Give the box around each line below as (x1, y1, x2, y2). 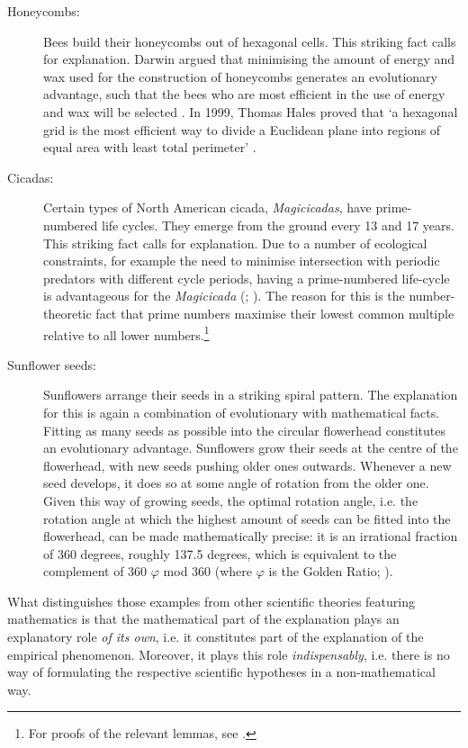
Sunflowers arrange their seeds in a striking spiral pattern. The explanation (43, 385, 458, 404)
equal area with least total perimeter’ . (43, 138, 256, 157)
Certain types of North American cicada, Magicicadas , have (43, 198, 372, 217)
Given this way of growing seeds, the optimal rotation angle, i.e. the (43, 491, 418, 509)
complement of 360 (43, 562, 148, 581)
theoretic (43, 303, 92, 322)
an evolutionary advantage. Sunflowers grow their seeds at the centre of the (43, 438, 458, 457)
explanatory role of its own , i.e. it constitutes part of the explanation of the (7, 627, 424, 646)
